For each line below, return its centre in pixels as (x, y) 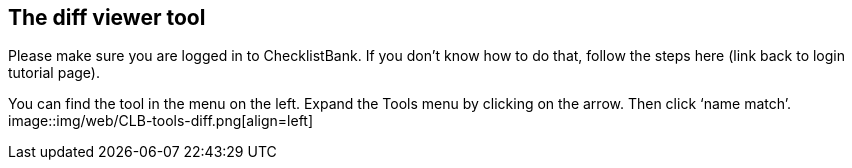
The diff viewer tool (107, 17)
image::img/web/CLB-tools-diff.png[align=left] (161, 121)
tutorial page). (54, 73)
